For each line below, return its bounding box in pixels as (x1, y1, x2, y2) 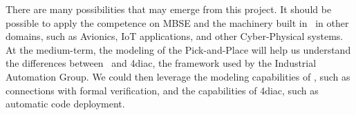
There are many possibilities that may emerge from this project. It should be (6, 2, 332, 16)
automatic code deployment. (6, 96, 125, 111)
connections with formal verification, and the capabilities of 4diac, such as (6, 83, 319, 97)
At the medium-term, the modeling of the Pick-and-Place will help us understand (6, 42, 351, 56)
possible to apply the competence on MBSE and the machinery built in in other (6, 15, 349, 30)
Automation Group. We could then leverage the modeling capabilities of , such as (6, 69, 350, 83)
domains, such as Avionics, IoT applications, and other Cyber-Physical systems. (6, 29, 344, 43)
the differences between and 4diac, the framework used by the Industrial (6, 56, 317, 70)
